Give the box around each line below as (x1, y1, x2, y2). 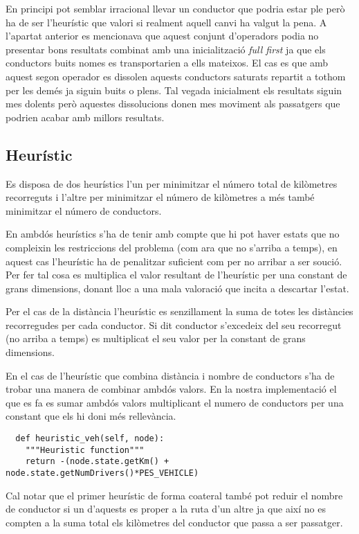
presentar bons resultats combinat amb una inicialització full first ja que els (6, 42, 326, 56)
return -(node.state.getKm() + (25, 456, 169, 467)
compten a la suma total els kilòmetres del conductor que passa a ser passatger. (6, 515, 343, 529)
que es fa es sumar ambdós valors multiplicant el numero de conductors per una (6, 395, 344, 409)
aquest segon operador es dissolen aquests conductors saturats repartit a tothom (6, 69, 346, 83)
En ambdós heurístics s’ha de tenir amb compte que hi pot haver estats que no (6, 226, 340, 241)
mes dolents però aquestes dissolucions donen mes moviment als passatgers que (6, 96, 340, 111)
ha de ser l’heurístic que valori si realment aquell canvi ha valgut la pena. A (6, 15, 327, 29)
